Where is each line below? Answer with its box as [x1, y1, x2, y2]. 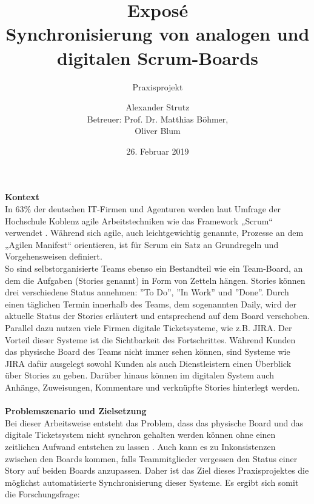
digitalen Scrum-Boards [57, 45, 258, 70]
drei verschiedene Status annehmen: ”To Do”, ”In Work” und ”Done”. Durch [5, 286, 289, 298]
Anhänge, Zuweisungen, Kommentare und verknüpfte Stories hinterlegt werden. [5, 380, 300, 393]
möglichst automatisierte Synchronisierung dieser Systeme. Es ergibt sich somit [5, 475, 299, 488]
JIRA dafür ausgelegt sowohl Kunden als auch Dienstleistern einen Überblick [5, 357, 292, 369]
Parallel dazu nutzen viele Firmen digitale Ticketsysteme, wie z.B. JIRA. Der [5, 321, 292, 334]
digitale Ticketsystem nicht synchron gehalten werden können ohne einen [5, 428, 276, 441]
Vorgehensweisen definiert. [5, 250, 102, 263]
